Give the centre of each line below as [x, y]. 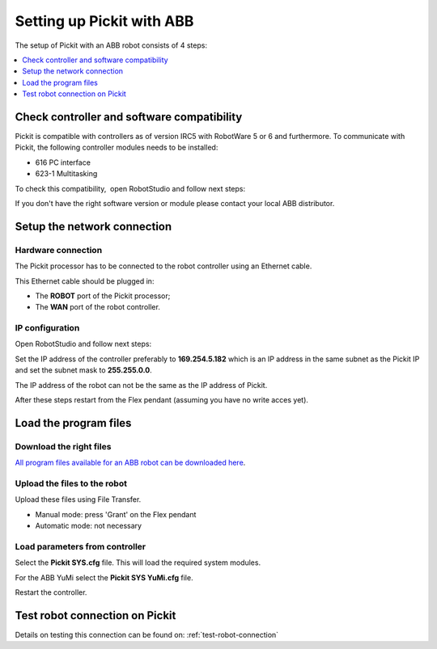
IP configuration [47, 328]
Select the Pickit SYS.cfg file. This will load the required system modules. [138, 563]
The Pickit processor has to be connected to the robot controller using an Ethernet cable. [163, 266]
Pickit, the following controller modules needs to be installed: [117, 147]
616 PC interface [63, 162]
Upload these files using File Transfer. [78, 499]
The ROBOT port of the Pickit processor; [103, 296]
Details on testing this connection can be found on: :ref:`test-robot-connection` [147, 634]
